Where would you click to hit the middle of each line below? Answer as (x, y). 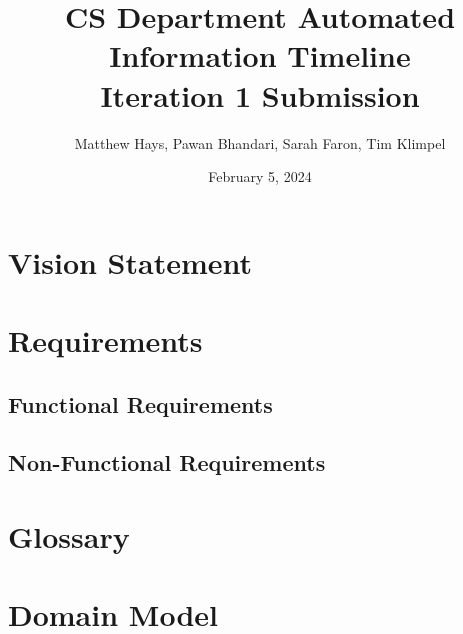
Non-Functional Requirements (167, 462)
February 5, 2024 (260, 176)
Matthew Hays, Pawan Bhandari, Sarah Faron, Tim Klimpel (260, 142)
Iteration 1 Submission (260, 94)
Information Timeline (260, 55)
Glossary (69, 536)
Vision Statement (130, 261)
